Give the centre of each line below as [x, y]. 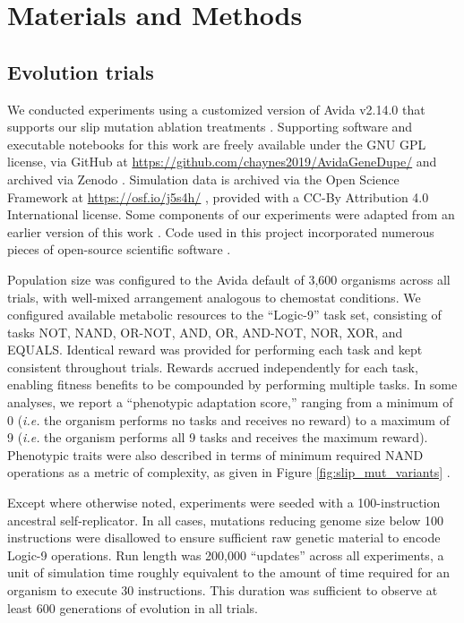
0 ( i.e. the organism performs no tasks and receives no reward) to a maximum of [228, 419]
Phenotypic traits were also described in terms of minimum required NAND [215, 454]
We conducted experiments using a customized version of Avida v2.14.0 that [216, 109]
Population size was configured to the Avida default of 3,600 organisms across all [229, 279]
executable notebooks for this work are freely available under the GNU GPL [217, 144]
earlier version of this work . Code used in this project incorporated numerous [221, 231]
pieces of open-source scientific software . [119, 249]
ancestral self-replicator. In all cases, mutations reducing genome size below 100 [226, 520]
